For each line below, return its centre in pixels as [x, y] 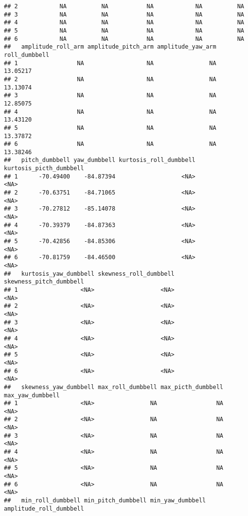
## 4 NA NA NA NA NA [124, 23]
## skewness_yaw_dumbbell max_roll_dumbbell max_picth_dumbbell [114, 387]
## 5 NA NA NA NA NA [124, 30]
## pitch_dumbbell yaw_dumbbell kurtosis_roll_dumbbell [100, 160]
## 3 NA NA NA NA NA [124, 14]
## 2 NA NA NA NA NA [124, 6]
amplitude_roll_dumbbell [44, 508]
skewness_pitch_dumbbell [44, 282]
